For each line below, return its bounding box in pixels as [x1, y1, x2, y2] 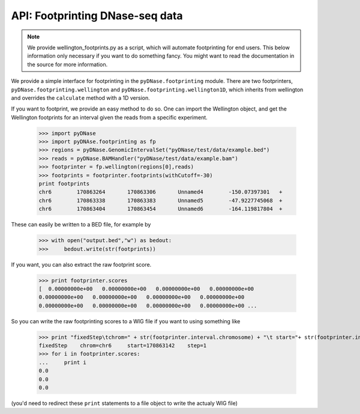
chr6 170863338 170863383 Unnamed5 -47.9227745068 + [38, 197, 283, 204]
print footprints [38, 180, 90, 187]
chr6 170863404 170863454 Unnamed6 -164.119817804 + [38, 205, 283, 213]
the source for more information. [27, 61, 108, 68]
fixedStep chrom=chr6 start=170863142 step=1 [38, 342, 207, 349]
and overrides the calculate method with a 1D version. [11, 94, 150, 102]
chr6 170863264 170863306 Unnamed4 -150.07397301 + [38, 189, 283, 195]
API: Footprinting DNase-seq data [11, 9, 183, 22]
